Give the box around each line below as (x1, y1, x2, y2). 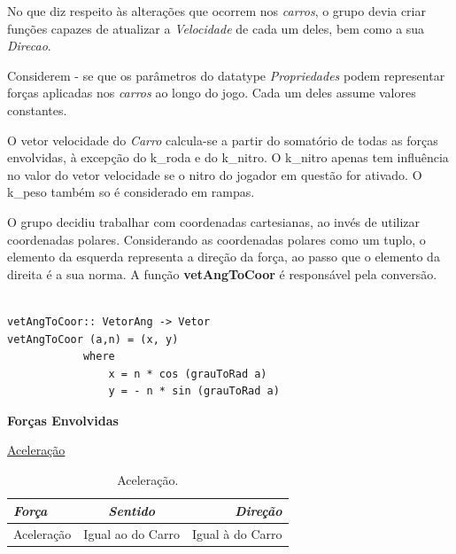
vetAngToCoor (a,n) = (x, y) (7, 332, 179, 346)
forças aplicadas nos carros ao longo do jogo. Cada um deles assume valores (7, 83, 416, 102)
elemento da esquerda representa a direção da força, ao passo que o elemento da (7, 247, 440, 266)
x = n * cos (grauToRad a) (108, 367, 267, 380)
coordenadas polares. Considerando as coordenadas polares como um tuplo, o (7, 230, 426, 248)
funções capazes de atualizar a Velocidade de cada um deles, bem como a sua (7, 19, 425, 37)
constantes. (7, 100, 67, 119)
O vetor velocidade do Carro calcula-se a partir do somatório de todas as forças (7, 130, 438, 149)
